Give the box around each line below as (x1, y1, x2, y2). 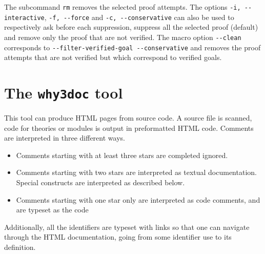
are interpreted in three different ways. (4, 132, 125, 143)
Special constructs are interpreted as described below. (16, 177, 185, 188)
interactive (4, 14, 45, 22)
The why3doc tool (4, 82, 123, 103)
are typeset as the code (16, 204, 89, 215)
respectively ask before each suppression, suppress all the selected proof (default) (4, 22, 258, 32)
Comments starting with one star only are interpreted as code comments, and (16, 194, 260, 205)
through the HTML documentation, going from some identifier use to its (4, 231, 232, 242)
